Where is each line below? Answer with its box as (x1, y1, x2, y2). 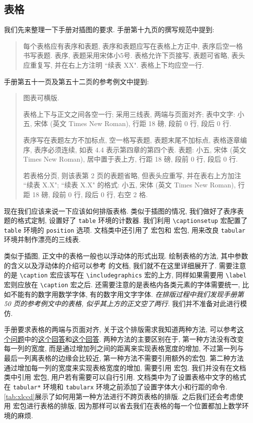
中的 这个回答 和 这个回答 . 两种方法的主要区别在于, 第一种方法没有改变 (24, 333, 244, 344)
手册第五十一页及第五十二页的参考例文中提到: (4, 76, 149, 86)
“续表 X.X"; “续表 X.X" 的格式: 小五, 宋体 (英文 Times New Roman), (23, 180, 236, 190)
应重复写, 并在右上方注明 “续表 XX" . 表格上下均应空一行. (23, 59, 204, 70)
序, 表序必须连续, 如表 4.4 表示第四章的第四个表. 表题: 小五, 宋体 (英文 (23, 144, 246, 154)
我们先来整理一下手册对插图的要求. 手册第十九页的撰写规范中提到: (4, 24, 215, 35)
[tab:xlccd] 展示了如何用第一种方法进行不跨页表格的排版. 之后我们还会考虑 (4, 391, 236, 401)
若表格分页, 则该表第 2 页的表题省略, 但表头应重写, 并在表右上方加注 (23, 170, 241, 180)
